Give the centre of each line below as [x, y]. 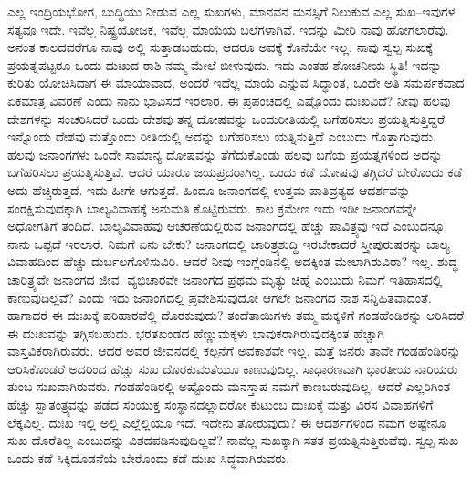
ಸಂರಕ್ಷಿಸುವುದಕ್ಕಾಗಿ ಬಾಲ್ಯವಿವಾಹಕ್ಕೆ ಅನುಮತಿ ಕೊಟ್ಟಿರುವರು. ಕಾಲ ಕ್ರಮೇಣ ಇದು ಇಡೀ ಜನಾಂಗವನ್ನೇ [212, 207]
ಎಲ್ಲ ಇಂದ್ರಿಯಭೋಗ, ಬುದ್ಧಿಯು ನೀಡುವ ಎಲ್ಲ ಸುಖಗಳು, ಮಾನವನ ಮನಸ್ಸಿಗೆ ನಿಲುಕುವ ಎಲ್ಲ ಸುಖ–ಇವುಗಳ [231, 11]
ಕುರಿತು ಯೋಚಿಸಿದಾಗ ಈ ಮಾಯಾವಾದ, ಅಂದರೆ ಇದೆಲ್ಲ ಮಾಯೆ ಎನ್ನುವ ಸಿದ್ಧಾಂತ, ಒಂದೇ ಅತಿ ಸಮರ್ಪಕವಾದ [236, 83]
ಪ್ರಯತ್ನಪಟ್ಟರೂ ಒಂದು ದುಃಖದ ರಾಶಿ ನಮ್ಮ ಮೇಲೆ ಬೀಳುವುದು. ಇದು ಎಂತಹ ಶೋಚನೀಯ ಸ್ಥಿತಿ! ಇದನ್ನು [225, 64]
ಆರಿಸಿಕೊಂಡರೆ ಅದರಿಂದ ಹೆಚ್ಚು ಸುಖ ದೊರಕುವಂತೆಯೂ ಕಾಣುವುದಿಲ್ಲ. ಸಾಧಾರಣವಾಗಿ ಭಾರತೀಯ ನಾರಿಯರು [233, 368]
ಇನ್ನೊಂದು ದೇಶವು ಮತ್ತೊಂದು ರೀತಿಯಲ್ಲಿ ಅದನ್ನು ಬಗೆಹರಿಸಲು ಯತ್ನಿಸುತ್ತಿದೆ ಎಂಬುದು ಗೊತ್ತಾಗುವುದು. [222, 136]
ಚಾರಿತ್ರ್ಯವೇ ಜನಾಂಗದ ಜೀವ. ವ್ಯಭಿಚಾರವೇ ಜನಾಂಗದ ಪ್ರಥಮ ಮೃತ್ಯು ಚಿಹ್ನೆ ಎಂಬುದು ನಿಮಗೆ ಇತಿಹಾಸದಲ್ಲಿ [225, 279]
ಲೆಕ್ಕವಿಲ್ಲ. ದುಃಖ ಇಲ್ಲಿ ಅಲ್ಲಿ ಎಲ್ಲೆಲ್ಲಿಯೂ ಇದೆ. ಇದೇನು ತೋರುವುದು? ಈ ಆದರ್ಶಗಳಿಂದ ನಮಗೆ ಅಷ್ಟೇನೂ [227, 422]
